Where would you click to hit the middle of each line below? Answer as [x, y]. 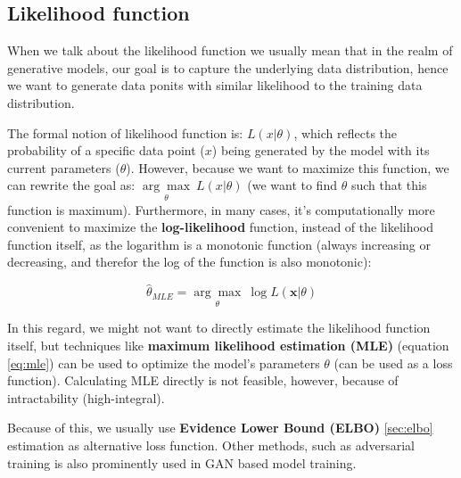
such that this [389, 185]
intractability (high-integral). [86, 397]
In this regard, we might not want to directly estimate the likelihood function [219, 328]
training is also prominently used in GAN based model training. [182, 462]
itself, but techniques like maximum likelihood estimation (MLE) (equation [228, 345]
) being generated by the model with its [321, 150]
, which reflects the [346, 132]
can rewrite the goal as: [71, 185]
